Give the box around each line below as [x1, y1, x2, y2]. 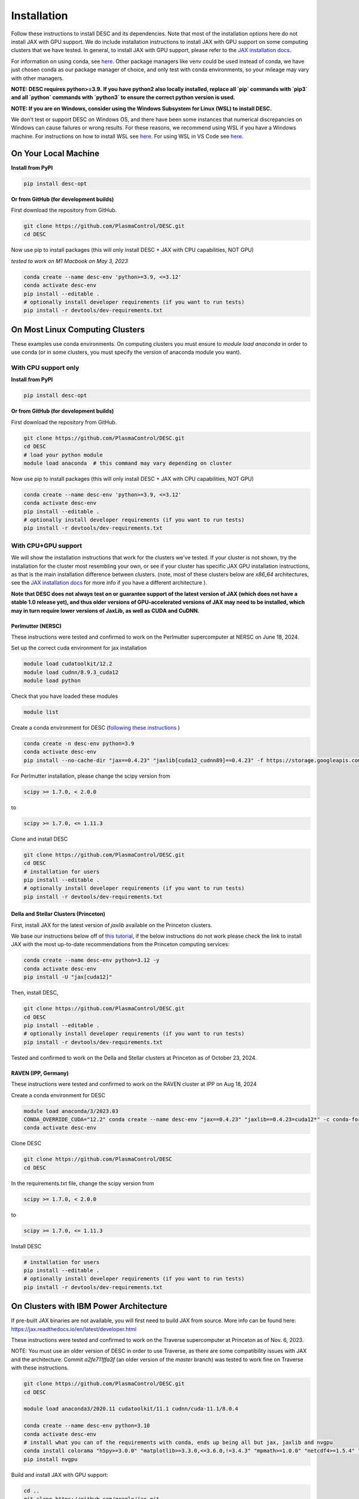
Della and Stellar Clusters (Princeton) [11, 910, 106, 917]
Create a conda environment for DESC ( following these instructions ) [11, 724, 180, 732]
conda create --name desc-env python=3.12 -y [23, 957, 160, 964]
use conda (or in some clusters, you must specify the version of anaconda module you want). [11, 348, 242, 356]
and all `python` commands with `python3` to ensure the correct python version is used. [11, 94, 236, 101]
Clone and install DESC [11, 835, 68, 842]
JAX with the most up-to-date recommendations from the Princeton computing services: [11, 941, 230, 948]
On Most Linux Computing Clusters [11, 324, 145, 335]
